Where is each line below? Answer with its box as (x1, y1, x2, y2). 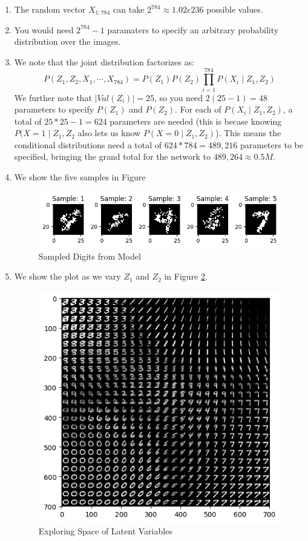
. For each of (175, 103, 221, 116)
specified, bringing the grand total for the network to (14, 150, 211, 163)
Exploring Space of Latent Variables (38, 525, 172, 537)
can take (113, 3, 145, 15)
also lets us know (77, 126, 141, 139)
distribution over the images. (14, 35, 121, 48)
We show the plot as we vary (14, 270, 121, 283)
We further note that (14, 91, 92, 103)
